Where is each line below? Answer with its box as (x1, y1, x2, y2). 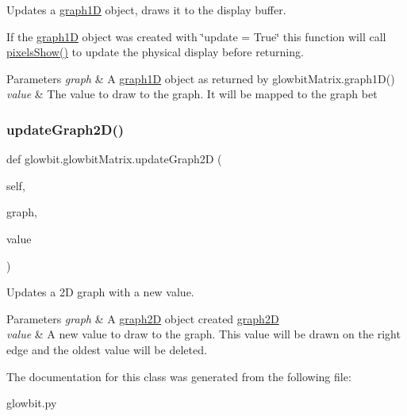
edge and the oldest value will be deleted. (6, 341, 207, 357)
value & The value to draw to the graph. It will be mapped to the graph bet (6, 86, 378, 102)
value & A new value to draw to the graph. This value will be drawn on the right (6, 326, 401, 342)
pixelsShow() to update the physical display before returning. (6, 44, 304, 60)
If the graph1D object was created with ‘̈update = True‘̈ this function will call (6, 28, 386, 44)
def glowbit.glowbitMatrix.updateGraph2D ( (6, 151, 222, 167)
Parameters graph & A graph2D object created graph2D (6, 310, 279, 326)
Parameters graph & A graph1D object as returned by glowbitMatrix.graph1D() (6, 70, 395, 86)
